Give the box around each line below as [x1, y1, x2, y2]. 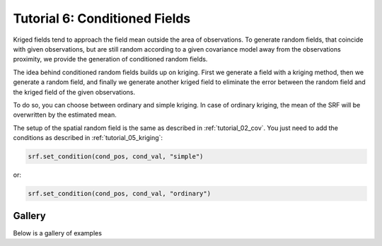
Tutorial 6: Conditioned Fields [13, 11, 191, 26]
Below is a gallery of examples [13, 228, 103, 237]
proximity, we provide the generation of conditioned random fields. [13, 55, 208, 64]
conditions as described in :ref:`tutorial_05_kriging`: [13, 134, 163, 142]
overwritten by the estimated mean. [13, 110, 117, 119]
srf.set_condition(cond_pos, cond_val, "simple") [28, 153, 204, 160]
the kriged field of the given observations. [13, 88, 136, 96]
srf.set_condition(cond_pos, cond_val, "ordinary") [28, 189, 212, 198]
